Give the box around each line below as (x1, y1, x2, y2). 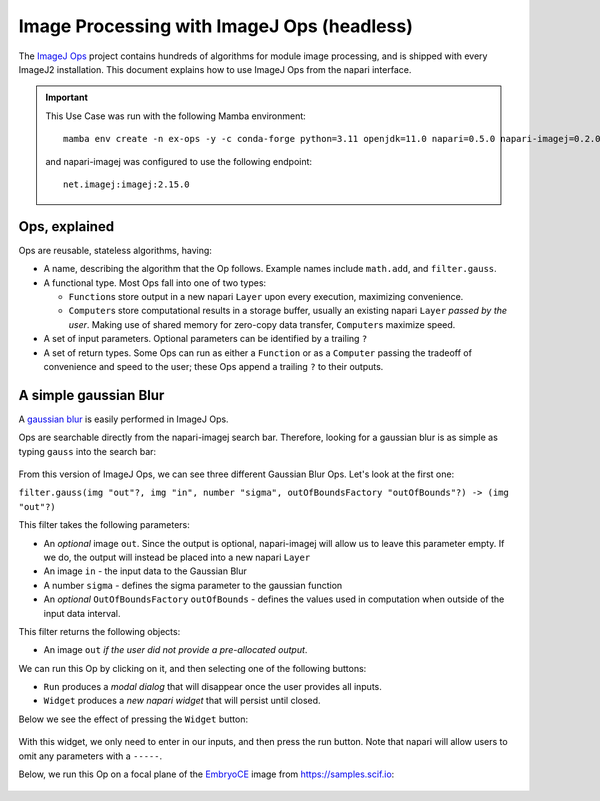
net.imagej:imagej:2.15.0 (63, 178, 190, 190)
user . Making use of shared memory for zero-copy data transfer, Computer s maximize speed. (68, 318, 456, 330)
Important (45, 91, 89, 104)
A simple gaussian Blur (18, 386, 165, 404)
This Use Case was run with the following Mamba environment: (45, 110, 307, 122)
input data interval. (43, 607, 121, 619)
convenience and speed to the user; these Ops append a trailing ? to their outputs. (43, 360, 384, 372)
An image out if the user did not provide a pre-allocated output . (43, 644, 308, 656)
